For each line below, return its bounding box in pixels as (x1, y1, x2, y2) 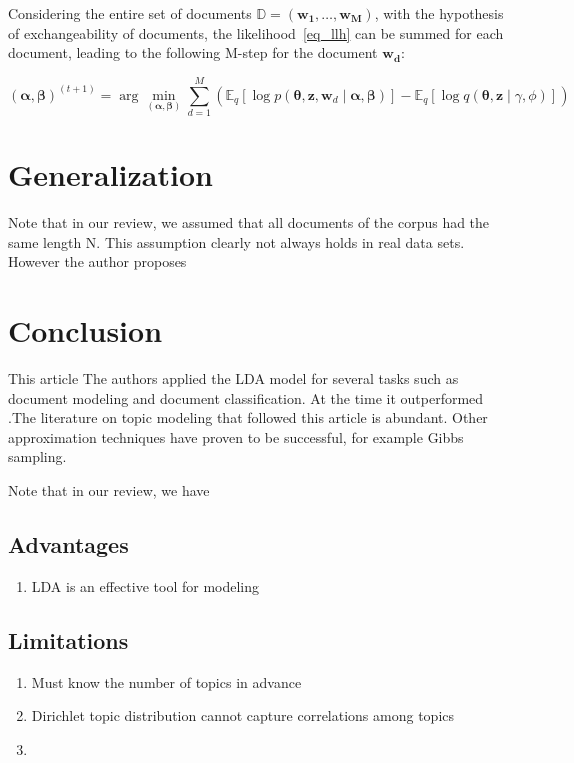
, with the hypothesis (374, 3, 504, 23)
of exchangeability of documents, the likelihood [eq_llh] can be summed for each (8, 22, 504, 43)
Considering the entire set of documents (8, 3, 252, 23)
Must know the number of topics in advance (31, 671, 302, 692)
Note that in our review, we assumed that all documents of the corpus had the (8, 212, 490, 233)
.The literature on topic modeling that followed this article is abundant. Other (8, 407, 488, 428)
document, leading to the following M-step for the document (8, 42, 378, 63)
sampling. (8, 446, 67, 467)
